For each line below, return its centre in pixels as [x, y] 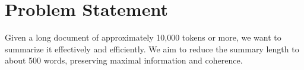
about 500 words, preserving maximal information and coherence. [124, 60]
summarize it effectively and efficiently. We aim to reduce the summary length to [152, 49]
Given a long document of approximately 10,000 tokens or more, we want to [143, 37]
